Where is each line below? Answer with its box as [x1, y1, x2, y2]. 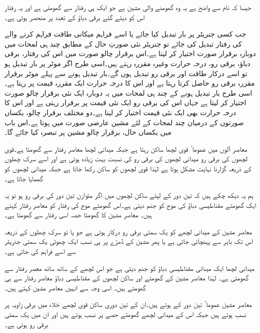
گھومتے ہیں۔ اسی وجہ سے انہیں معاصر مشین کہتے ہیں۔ [5, 282, 146, 292]
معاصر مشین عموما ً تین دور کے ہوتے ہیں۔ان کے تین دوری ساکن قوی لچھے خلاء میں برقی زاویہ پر [5, 299, 252, 309]
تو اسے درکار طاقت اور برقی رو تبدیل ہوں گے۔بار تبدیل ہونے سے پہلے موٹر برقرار [5, 68, 247, 78]
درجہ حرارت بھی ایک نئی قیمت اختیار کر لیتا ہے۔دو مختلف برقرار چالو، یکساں [5, 107, 236, 117]
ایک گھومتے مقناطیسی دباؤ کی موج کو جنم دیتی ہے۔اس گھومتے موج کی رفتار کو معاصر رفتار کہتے [5, 199, 256, 210]
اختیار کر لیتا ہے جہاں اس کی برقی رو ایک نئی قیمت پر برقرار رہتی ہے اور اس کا [5, 97, 246, 108]
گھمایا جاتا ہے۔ [5, 173, 43, 183]
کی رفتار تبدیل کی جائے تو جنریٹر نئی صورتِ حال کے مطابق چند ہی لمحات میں [5, 38, 242, 49]
